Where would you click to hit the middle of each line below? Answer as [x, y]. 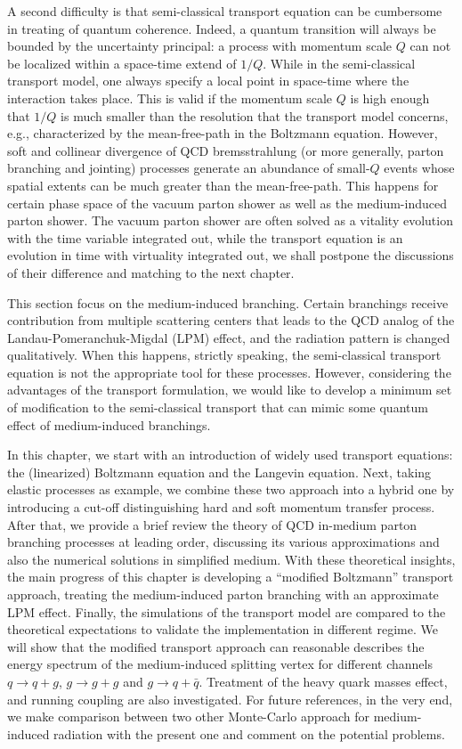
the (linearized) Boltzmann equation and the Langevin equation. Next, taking [219, 472]
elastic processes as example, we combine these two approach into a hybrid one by [231, 489]
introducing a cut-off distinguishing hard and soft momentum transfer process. [221, 507]
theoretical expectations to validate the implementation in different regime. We [223, 629]
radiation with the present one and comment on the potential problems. [249, 733]
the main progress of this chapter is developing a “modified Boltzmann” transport [231, 577]
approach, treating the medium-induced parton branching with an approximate [223, 594]
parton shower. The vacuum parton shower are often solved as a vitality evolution [230, 220]
